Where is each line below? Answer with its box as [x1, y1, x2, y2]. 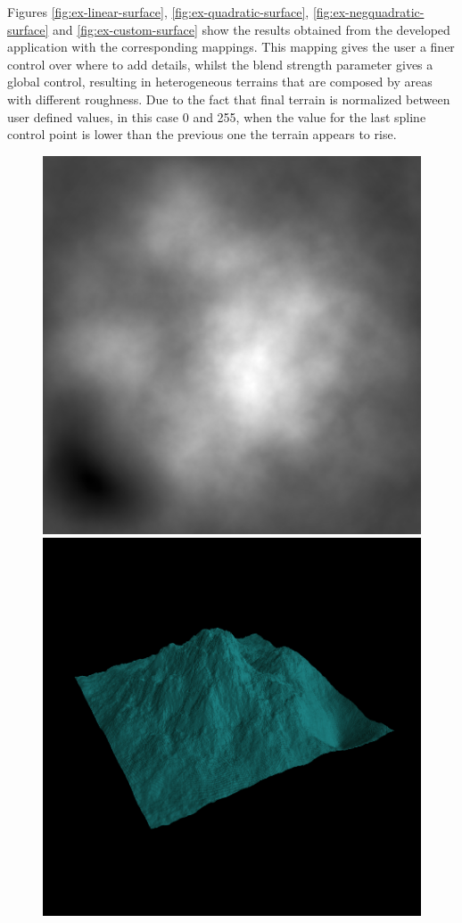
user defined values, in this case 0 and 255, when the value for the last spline [7, 107, 426, 126]
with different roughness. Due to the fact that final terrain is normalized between [7, 89, 450, 108]
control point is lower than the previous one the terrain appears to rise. [7, 125, 397, 144]
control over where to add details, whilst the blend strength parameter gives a [7, 54, 433, 73]
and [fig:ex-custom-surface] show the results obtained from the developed [53, 20, 450, 38]
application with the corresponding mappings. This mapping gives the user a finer [7, 37, 455, 56]
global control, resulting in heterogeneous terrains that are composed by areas [7, 72, 433, 91]
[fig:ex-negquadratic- [312, 3, 425, 21]
